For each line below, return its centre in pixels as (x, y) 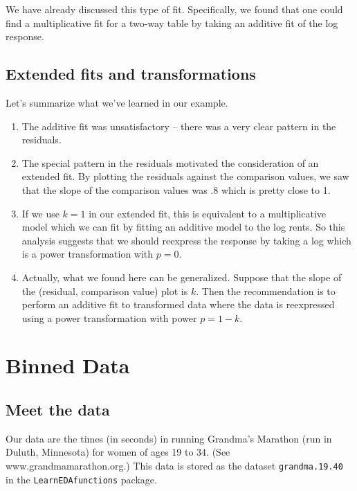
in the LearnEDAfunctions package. (81, 479)
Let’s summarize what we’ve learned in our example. (117, 102)
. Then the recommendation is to (266, 291)
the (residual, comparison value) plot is (105, 291)
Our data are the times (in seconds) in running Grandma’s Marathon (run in (169, 438)
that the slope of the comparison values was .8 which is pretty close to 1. (176, 189)
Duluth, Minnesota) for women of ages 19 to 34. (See (118, 452)
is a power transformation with (88, 254)
